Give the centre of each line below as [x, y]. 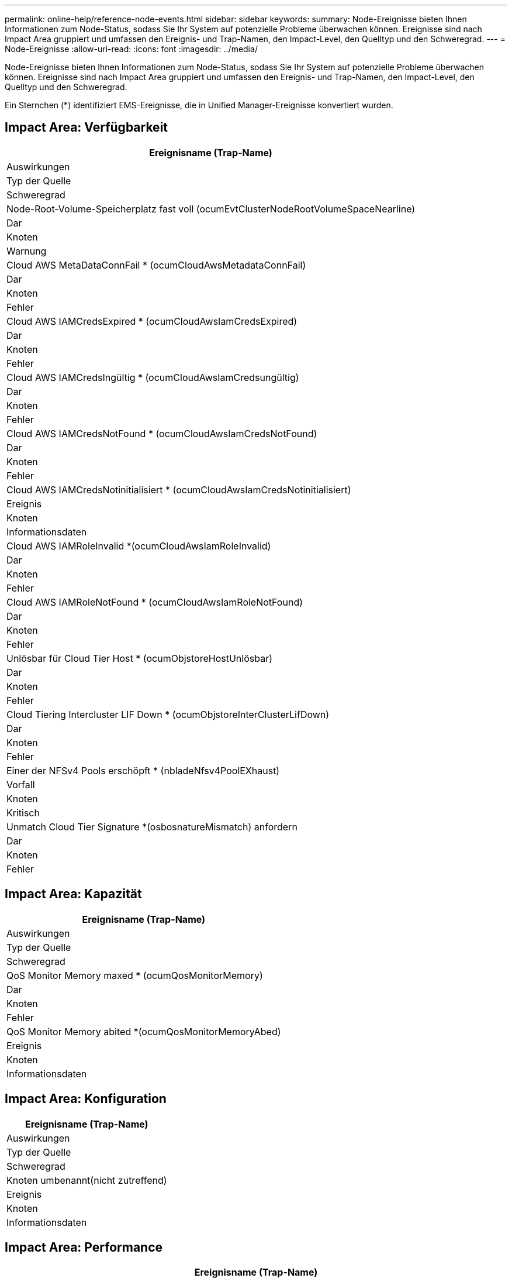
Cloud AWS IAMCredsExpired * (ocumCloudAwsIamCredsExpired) [152, 321]
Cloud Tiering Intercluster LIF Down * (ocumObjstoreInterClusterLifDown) [168, 714]
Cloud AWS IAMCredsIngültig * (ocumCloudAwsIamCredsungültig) [153, 377]
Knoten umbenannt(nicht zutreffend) [87, 1180]
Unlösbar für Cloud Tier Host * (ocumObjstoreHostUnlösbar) [139, 658]
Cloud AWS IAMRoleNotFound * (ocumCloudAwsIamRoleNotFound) [155, 602]
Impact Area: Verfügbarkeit [87, 128]
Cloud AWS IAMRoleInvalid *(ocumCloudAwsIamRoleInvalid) [139, 546]
